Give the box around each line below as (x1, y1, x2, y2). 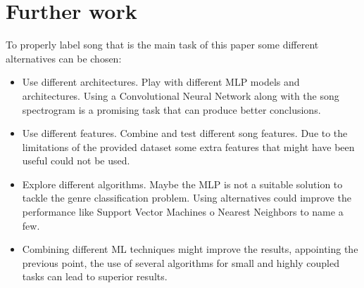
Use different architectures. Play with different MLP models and (22, 74, 300, 89)
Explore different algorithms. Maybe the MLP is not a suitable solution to (22, 176, 343, 191)
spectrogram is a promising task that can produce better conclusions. (22, 102, 321, 117)
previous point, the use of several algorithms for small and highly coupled (22, 255, 339, 270)
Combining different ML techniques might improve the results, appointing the (22, 242, 358, 256)
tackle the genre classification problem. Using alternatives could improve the (22, 190, 351, 205)
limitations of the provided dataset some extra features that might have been (22, 139, 355, 154)
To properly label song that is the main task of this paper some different (6, 37, 319, 52)
